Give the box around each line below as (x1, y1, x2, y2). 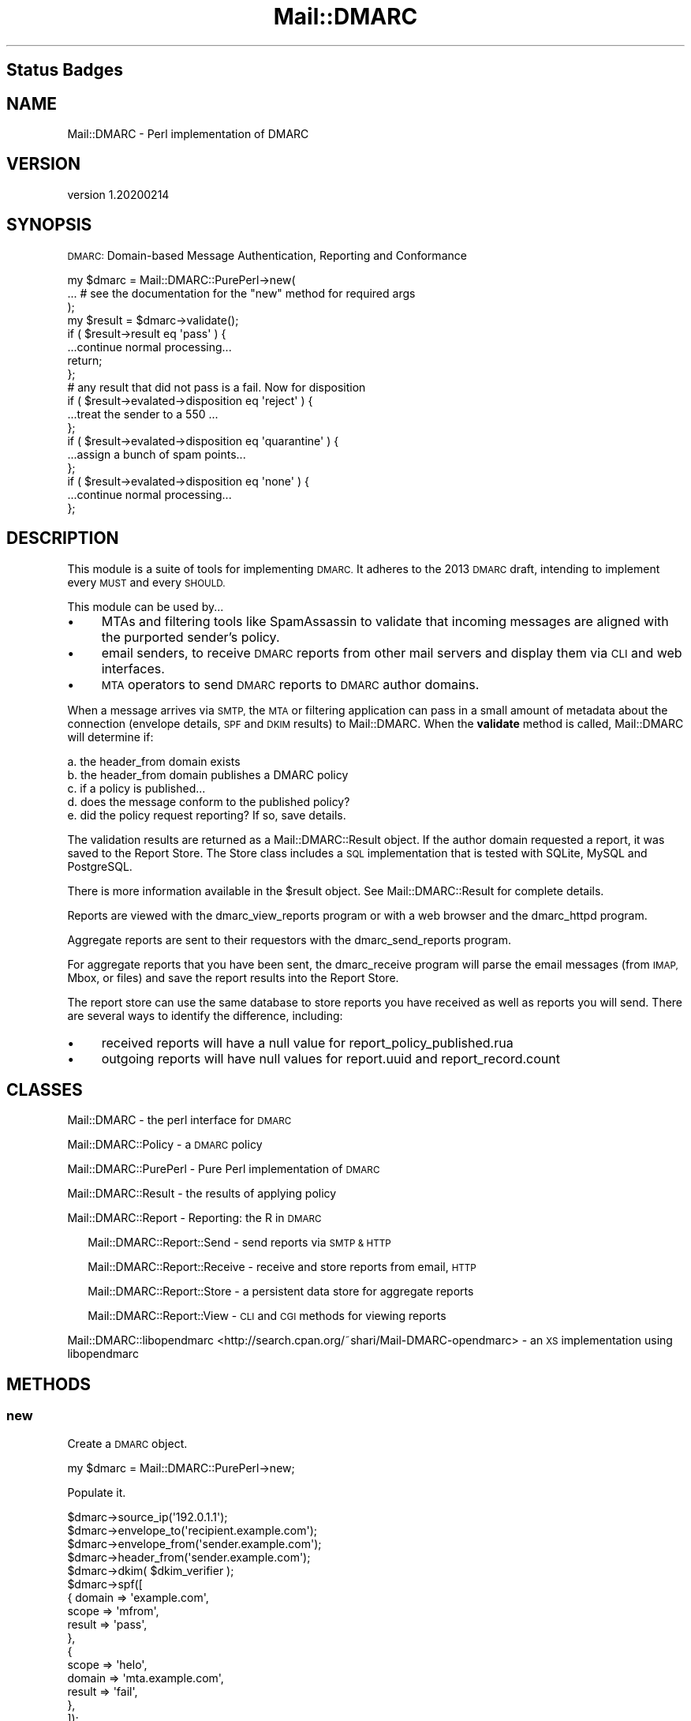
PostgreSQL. (67, 859, 133, 873)
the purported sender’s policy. (101, 628, 280, 645)
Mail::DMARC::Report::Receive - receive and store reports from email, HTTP (88, 1260, 476, 1274)
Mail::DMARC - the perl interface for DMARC (67, 1113, 292, 1127)
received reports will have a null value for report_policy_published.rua (101, 1034, 514, 1051)
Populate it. (67, 1485, 126, 1499)
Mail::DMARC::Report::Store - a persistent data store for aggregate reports (88, 1284, 474, 1299)
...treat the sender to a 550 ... (67, 407, 219, 421)
